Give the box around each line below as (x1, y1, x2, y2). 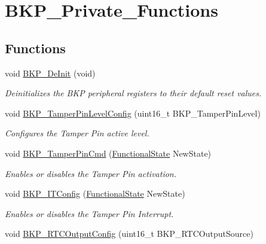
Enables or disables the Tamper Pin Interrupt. (5, 207, 174, 219)
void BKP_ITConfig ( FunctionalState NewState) (5, 187, 185, 200)
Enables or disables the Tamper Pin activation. (5, 167, 176, 179)
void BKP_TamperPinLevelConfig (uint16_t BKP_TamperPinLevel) (5, 106, 261, 119)
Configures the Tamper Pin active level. (5, 127, 149, 139)
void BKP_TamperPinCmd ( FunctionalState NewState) (5, 147, 212, 159)
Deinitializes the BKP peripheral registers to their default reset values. (5, 87, 262, 99)
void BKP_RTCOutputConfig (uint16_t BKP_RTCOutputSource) (5, 227, 253, 240)
